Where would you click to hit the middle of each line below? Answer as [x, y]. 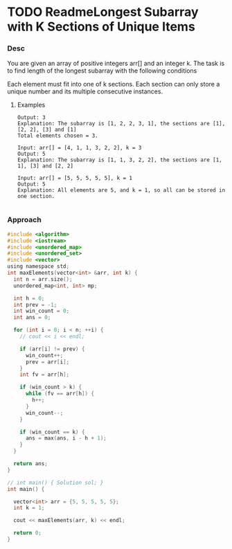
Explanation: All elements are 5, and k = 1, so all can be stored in [121, 190]
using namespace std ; [38, 267]
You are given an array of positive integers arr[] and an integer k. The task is [116, 64]
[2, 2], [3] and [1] [47, 130]
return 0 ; [27, 533]
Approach [24, 220]
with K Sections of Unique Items [101, 27]
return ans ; [31, 464]
